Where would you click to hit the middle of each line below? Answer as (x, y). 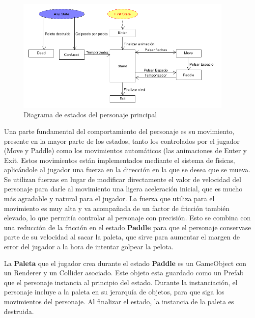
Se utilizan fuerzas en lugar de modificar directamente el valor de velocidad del (123, 179)
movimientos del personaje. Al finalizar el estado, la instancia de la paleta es (119, 301)
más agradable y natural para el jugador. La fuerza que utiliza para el (109, 199)
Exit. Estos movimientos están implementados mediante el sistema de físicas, (120, 160)
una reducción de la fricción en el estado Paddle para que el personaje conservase (127, 227)
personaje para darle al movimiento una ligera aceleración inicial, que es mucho (123, 189)
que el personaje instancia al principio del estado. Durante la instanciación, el (121, 282)
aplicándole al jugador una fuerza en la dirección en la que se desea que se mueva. (127, 170)
